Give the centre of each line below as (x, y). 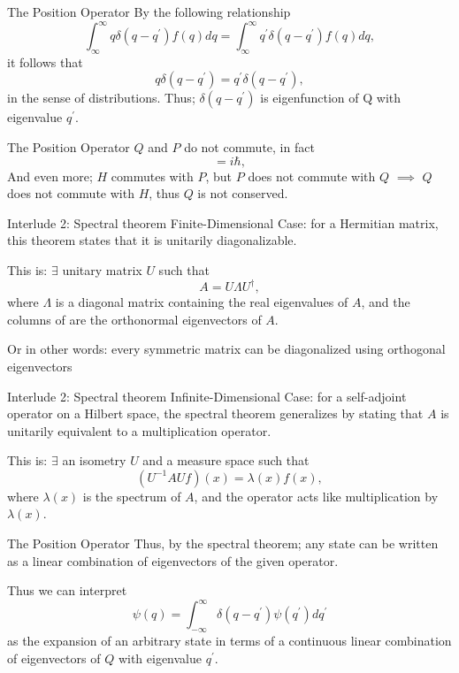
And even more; (50, 176)
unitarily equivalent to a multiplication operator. (139, 430)
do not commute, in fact (249, 147)
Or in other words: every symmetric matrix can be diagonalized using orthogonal (226, 349)
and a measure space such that (226, 460)
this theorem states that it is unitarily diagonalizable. (152, 240)
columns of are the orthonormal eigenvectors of (134, 319)
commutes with (152, 176)
